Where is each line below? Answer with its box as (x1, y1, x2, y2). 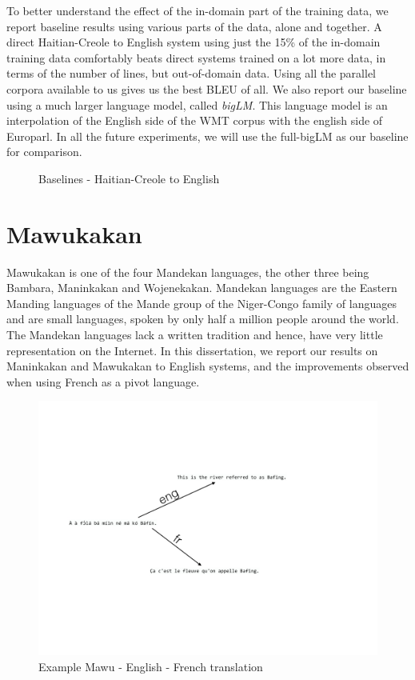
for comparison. (6, 143, 82, 160)
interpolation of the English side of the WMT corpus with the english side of (6, 112, 383, 129)
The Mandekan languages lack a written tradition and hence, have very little (6, 326, 383, 343)
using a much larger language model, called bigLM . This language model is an (6, 96, 388, 113)
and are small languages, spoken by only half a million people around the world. (6, 310, 399, 327)
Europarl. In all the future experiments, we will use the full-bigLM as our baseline (6, 127, 409, 144)
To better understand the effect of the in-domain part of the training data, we (6, 2, 389, 18)
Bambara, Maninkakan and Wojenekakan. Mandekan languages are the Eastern (6, 279, 397, 296)
